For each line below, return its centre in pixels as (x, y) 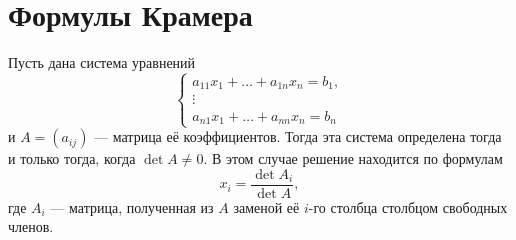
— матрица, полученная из (132, 206)
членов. (31, 226)
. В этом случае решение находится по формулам (353, 158)
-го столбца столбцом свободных (408, 206)
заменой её (266, 206)
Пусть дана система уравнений (102, 62)
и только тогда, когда (72, 158)
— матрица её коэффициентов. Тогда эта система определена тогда (298, 136)
